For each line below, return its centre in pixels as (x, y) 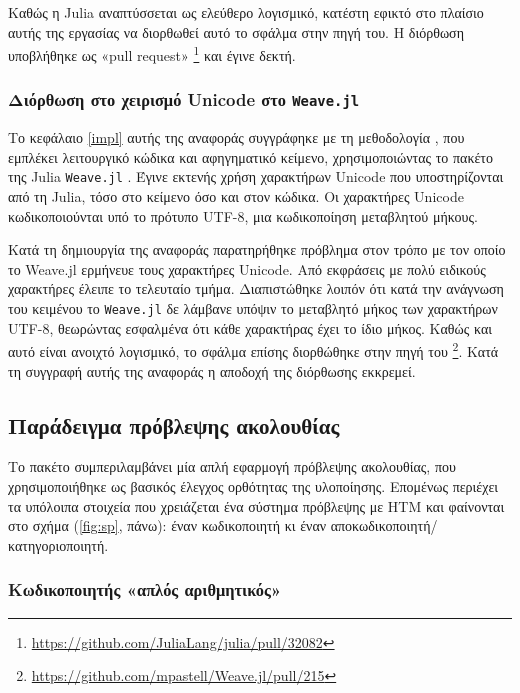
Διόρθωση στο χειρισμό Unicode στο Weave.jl (184, 99)
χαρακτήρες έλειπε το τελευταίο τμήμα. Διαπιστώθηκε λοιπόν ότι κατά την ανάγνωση (256, 288)
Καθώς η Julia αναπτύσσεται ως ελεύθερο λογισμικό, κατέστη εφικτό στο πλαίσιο (246, 12)
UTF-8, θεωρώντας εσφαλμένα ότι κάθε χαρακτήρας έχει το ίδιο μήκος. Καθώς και (250, 327)
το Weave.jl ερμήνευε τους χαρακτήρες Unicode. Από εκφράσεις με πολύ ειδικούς (247, 268)
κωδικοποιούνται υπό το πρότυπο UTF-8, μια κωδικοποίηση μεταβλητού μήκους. (243, 215)
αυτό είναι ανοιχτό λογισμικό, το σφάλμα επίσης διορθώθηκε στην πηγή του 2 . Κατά (253, 349)
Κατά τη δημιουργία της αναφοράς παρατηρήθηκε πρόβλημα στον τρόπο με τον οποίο (257, 249)
